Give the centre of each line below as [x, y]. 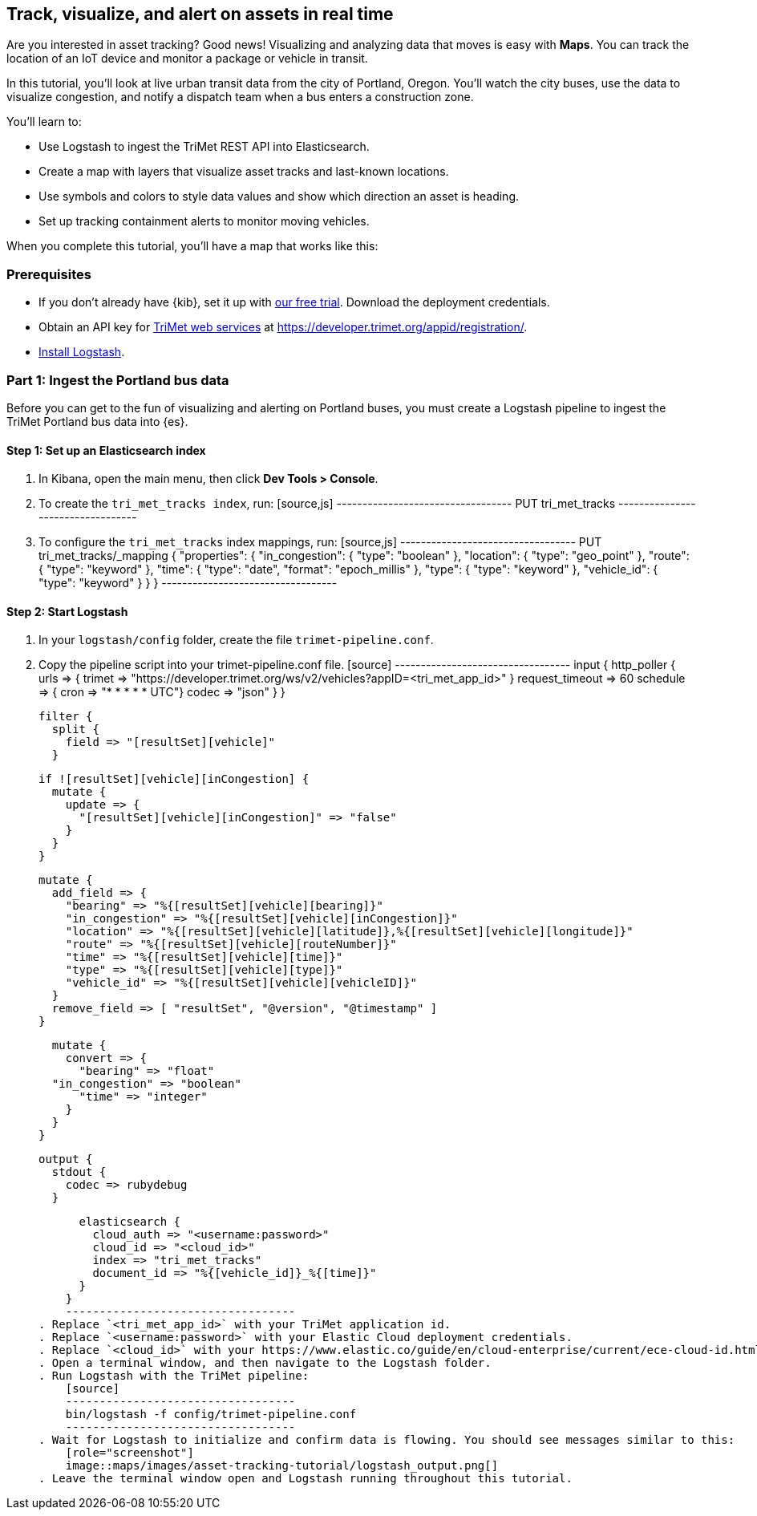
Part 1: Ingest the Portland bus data [118, 380]
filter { [66, 717]
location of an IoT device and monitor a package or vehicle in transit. [187, 59]
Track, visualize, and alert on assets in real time [200, 14]
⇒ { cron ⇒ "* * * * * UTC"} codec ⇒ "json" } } [162, 692]
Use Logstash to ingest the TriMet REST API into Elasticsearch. [204, 147]
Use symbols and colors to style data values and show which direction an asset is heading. [279, 197]
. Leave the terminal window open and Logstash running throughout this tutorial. [306, 1479]
